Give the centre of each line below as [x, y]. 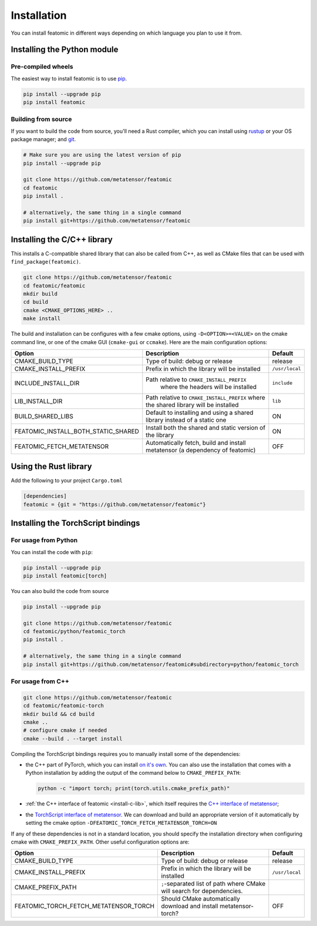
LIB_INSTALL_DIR [38, 401]
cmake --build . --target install [73, 739]
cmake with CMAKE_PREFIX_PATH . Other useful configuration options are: [100, 842]
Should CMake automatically [200, 899]
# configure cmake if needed [65, 730]
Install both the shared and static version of [206, 428]
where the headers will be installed [209, 387]
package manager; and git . [43, 139]
